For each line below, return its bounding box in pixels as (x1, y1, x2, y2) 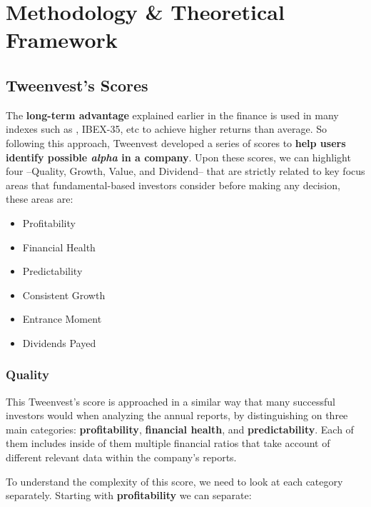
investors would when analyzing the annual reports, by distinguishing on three (6, 408, 348, 423)
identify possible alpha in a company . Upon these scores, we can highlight (6, 149, 351, 164)
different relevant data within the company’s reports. (6, 450, 237, 465)
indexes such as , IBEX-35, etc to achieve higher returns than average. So (6, 121, 327, 136)
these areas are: (6, 191, 73, 206)
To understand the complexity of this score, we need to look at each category (6, 473, 343, 488)
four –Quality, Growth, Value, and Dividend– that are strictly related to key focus (6, 164, 365, 179)
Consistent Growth (22, 287, 106, 302)
